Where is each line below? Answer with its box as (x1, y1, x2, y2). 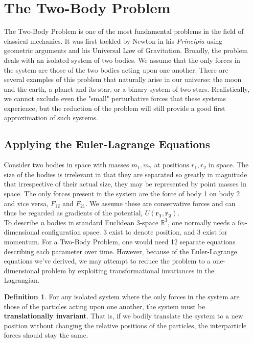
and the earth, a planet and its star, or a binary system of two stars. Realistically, (4, 83, 250, 94)
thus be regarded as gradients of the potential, (4, 208, 143, 218)
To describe (4, 217, 39, 227)
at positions (154, 159, 189, 170)
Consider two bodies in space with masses (4, 159, 129, 170)
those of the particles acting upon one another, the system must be (4, 301, 205, 311)
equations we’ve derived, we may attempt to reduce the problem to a (4, 256, 211, 266)
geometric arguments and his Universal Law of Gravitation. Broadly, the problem (4, 45, 248, 55)
